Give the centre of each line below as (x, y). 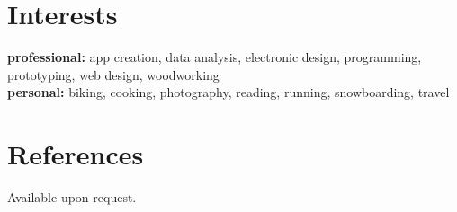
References (76, 154)
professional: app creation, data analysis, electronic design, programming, (215, 57)
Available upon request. (72, 197)
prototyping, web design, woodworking (113, 74)
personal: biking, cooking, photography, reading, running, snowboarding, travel (228, 92)
